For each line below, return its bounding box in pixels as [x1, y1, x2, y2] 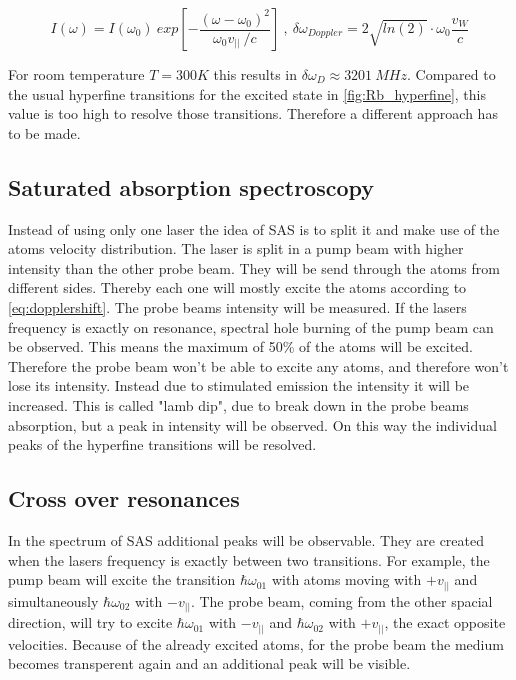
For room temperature [8, 64, 145, 84]
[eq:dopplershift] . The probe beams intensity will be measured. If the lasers [8, 296, 467, 317]
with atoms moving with [271, 569, 422, 590]
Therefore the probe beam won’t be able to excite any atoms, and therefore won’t [8, 355, 509, 376]
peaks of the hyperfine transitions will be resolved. [8, 434, 317, 455]
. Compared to [406, 64, 496, 84]
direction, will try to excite [8, 612, 173, 633]
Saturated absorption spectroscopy [8, 171, 375, 202]
